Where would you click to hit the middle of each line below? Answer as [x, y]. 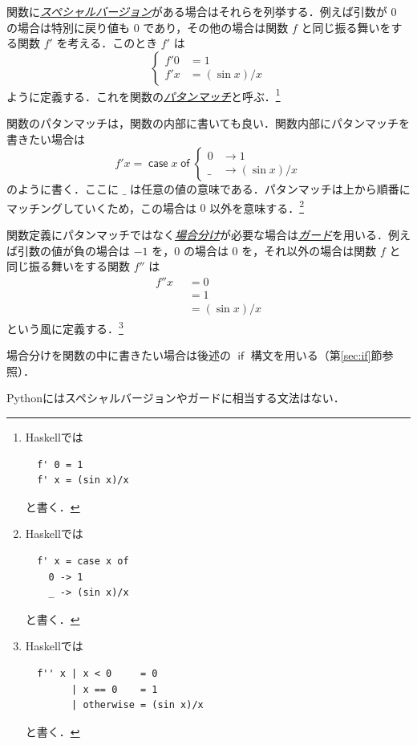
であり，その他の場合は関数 [216, 27]
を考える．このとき [107, 43]
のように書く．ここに [63, 189]
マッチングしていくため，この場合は [101, 208]
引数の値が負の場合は [73, 250]
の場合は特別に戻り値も [68, 27]
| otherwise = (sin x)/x [138, 705]
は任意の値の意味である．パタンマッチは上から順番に [270, 189]
